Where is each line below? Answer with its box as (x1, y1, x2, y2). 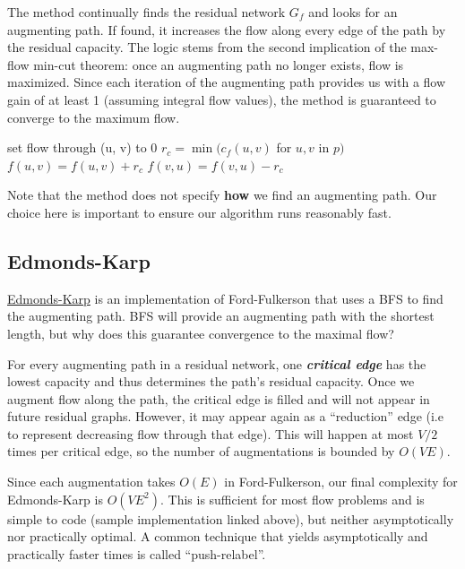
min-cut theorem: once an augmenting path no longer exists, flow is (33, 55, 404, 73)
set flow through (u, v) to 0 (7, 138, 158, 157)
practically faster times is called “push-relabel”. (7, 544, 266, 563)
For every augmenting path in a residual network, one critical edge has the (7, 354, 426, 373)
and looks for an (308, 3, 398, 21)
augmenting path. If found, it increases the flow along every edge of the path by (7, 20, 446, 39)
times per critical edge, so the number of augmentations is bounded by (7, 442, 395, 461)
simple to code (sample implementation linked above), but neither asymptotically (7, 509, 454, 528)
